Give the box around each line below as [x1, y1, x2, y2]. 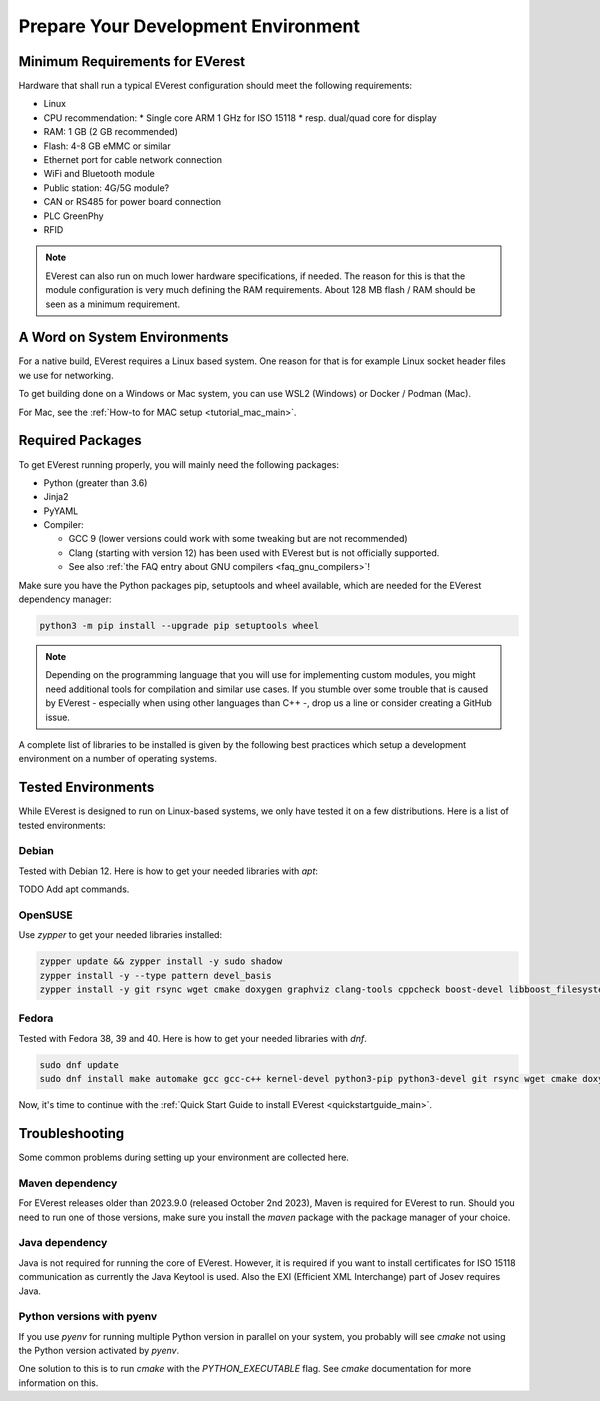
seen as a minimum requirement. [45, 298, 180, 310]
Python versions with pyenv [18, 1310, 158, 1324]
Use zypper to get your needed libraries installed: [18, 929, 223, 941]
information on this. [18, 1376, 99, 1389]
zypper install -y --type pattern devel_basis [39, 970, 272, 981]
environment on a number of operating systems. [18, 753, 218, 765]
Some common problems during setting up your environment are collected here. [18, 1151, 350, 1164]
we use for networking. [18, 369, 114, 381]
